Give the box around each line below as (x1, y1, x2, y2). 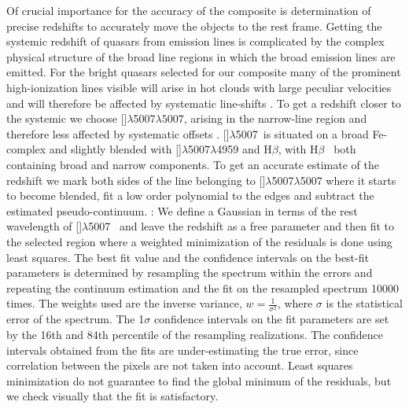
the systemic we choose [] (6, 110, 127, 127)
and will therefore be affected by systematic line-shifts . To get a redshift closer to (6, 94, 401, 111)
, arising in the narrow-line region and (183, 110, 367, 127)
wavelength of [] (6, 218, 83, 234)
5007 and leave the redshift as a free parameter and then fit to (88, 218, 395, 234)
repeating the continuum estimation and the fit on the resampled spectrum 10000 (6, 279, 399, 296)
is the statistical (326, 295, 403, 311)
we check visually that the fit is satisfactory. (6, 388, 219, 404)
